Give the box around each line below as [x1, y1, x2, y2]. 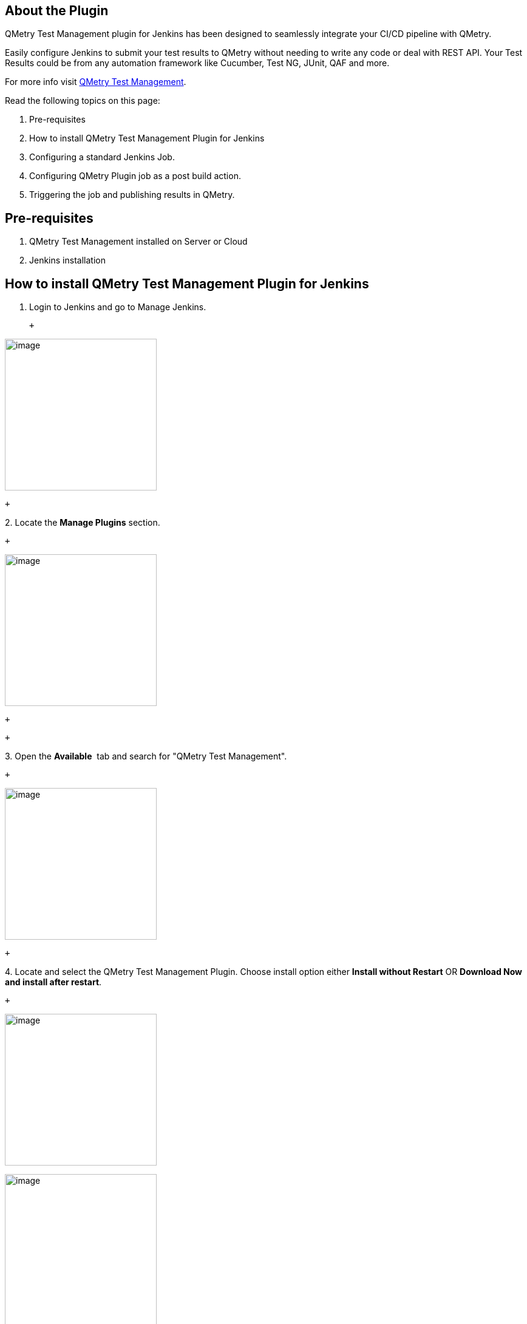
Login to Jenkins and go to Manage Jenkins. [29, 302, 206, 313]
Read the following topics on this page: [5, 95, 160, 106]
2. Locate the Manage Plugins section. [5, 517, 160, 528]
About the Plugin [5, 3, 109, 18]
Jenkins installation [29, 255, 106, 266]
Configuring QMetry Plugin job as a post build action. [29, 171, 241, 182]
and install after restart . [5, 977, 102, 988]
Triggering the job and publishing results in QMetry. [29, 189, 235, 200]
